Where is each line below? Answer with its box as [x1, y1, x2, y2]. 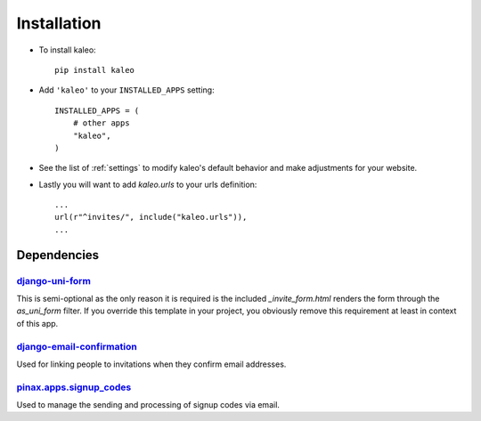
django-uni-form [16, 274, 91, 287]
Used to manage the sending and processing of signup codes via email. [16, 400, 281, 410]
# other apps [72, 118, 130, 128]
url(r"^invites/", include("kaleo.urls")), [54, 212, 248, 223]
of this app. [16, 318, 59, 328]
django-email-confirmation [16, 340, 137, 352]
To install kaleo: [38, 45, 97, 55]
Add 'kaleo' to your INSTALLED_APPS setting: [38, 85, 215, 95]
